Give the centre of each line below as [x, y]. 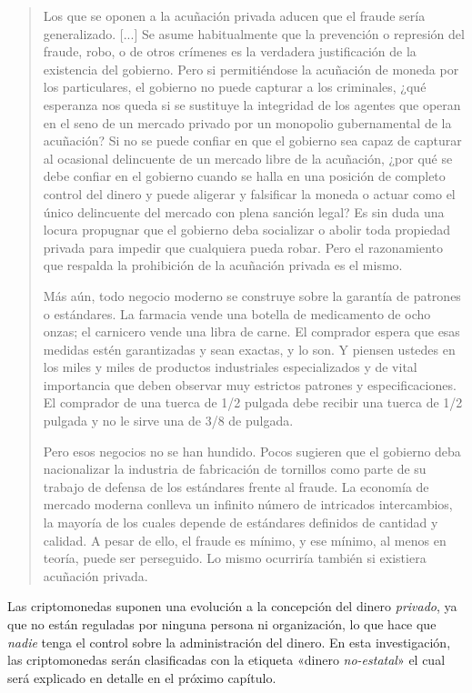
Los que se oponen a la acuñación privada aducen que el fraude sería [234, 15]
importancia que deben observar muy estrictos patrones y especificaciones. [250, 384]
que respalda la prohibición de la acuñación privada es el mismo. [223, 265]
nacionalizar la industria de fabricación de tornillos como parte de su [235, 469]
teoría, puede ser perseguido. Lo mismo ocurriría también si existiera [235, 558]
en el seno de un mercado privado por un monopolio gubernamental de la [247, 122]
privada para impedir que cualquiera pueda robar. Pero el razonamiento [243, 247]
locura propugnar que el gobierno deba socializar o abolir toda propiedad [247, 230]
